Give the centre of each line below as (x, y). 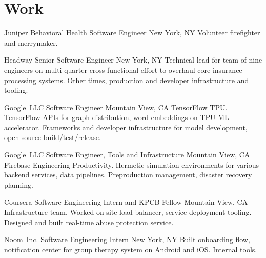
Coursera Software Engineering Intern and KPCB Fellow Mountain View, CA (126, 202)
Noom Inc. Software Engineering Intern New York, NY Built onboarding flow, (127, 239)
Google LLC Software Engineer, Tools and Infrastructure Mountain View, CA (127, 155)
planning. (19, 184)
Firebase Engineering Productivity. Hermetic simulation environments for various (132, 164)
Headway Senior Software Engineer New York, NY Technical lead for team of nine (133, 60)
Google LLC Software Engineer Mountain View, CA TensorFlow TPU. (116, 107)
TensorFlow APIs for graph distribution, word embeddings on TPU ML (117, 117)
